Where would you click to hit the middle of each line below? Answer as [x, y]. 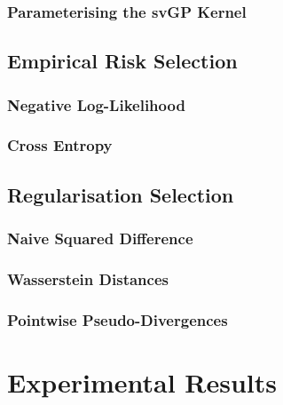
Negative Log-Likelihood [96, 104]
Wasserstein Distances [88, 278]
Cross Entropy [60, 145]
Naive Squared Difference [100, 238]
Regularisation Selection [121, 194]
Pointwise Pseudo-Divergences [118, 319]
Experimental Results [142, 381]
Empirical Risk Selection [122, 61]
